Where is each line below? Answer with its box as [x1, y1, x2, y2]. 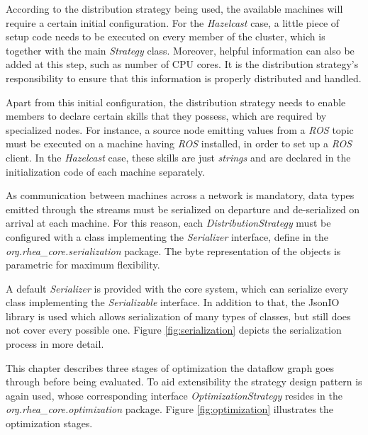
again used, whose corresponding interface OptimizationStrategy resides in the [6, 388, 342, 402]
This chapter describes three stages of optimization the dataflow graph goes [6, 360, 334, 375]
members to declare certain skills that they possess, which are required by [6, 108, 327, 123]
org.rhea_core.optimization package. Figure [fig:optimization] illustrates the [6, 402, 334, 417]
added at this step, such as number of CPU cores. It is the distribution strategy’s [6, 57, 359, 72]
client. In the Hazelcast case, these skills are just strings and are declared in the [6, 149, 351, 164]
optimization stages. [6, 416, 93, 431]
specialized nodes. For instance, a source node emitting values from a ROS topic [6, 122, 354, 137]
